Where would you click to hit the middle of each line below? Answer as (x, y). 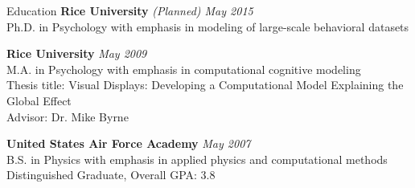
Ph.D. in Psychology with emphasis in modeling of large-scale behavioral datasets (208, 26)
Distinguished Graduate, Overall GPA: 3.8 (111, 175)
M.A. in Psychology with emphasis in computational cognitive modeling (184, 69)
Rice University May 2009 (77, 53)
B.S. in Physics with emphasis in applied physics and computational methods (197, 159)
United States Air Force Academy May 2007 (129, 143)
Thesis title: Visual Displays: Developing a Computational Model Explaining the (205, 85)
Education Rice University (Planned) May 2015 (130, 10)
